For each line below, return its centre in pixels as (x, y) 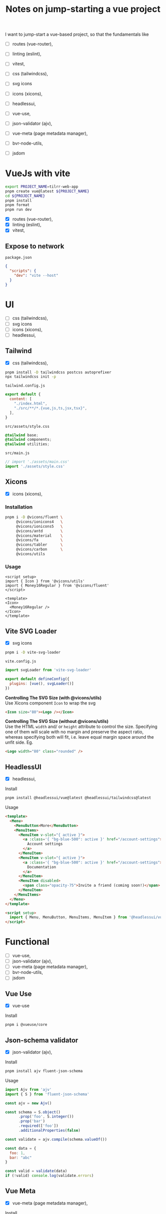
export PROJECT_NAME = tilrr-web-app (42, 187)
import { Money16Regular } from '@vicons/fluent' (57, 586)
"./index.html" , (31, 404)
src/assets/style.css (27, 426)
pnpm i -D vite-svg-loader (33, 653)
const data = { (21, 1148)
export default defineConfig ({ (37, 679)
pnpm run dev (19, 210)
